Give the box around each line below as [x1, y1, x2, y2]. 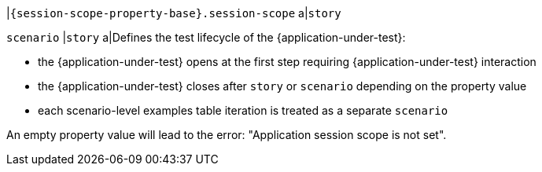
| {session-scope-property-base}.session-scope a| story [6, 6, 341, 20]
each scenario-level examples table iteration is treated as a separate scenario [38, 104, 448, 117]
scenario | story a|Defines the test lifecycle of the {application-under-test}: [6, 31, 406, 44]
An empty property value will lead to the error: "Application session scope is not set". [6, 128, 447, 141]
